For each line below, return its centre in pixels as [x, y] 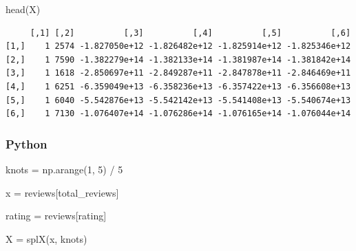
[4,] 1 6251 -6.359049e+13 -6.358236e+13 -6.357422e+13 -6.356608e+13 [178, 86]
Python [27, 143]
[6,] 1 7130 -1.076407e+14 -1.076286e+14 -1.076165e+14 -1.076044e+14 [178, 114]
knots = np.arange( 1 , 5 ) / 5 [64, 169]
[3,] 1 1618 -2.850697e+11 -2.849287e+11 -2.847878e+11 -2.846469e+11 [178, 73]
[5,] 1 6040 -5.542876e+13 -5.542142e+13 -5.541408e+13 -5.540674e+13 [178, 100]
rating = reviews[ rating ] [56, 216]
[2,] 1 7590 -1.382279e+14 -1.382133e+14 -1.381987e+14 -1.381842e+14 [178, 59]
